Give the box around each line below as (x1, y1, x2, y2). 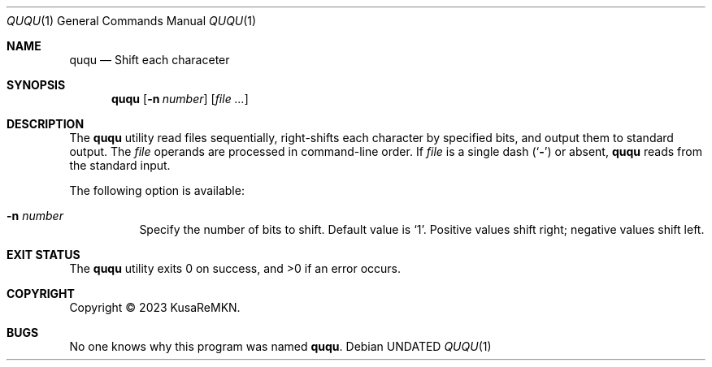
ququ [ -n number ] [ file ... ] (111, 92, 249, 106)
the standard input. (69, 158, 171, 172)
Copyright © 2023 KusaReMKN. (69, 300, 241, 314)
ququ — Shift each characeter (69, 53, 230, 67)
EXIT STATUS (7, 248, 80, 261)
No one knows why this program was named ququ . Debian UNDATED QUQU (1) (69, 339, 492, 353)
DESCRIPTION (7, 117, 85, 131)
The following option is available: (69, 183, 245, 197)
